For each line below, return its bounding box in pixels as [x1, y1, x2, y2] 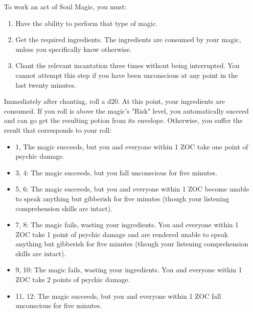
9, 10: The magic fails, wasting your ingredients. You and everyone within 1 [15, 264, 242, 275]
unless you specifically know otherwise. [15, 44, 132, 54]
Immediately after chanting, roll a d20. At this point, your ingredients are [4, 96, 225, 106]
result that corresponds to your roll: [4, 124, 112, 135]
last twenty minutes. [15, 79, 76, 90]
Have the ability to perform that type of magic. [15, 18, 158, 28]
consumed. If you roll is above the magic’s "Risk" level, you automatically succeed [4, 105, 249, 116]
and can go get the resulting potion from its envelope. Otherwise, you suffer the [4, 115, 243, 125]
